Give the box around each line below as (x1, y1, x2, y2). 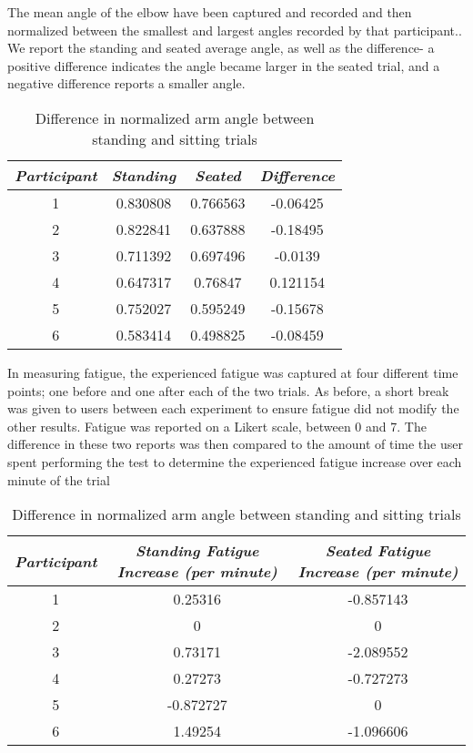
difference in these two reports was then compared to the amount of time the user (7, 434, 463, 453)
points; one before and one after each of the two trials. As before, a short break (7, 381, 449, 400)
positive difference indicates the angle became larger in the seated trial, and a (7, 56, 440, 75)
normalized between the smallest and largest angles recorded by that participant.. (7, 20, 462, 39)
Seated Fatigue (325, 540, 431, 562)
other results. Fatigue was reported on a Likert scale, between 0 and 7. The (7, 416, 427, 435)
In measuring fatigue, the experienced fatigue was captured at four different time (7, 362, 458, 382)
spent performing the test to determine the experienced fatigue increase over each (7, 452, 462, 471)
